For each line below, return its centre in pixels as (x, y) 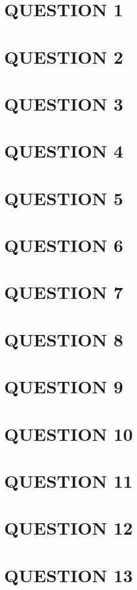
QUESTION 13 (68, 575)
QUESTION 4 (64, 151)
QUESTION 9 (64, 386)
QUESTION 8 (64, 339)
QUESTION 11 (68, 480)
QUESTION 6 (64, 245)
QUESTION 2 (64, 56)
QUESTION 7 (64, 292)
